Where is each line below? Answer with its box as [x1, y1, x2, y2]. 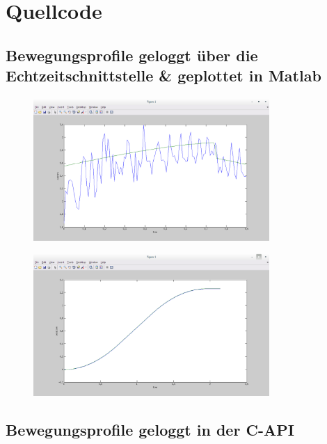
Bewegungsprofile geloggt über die [6, 44, 258, 65]
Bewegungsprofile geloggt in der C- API [6, 418, 294, 440]
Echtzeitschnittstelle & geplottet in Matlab [6, 65, 321, 86]
